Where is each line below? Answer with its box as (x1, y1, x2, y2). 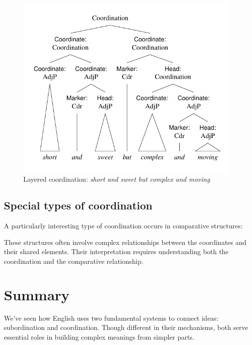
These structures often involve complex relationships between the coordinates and (4, 237, 247, 247)
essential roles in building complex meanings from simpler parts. (4, 331, 195, 342)
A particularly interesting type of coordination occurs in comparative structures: (4, 221, 243, 231)
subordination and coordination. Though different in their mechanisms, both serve (4, 322, 248, 332)
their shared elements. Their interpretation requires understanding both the (4, 246, 229, 257)
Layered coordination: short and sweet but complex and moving (23, 174, 210, 184)
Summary (4, 284, 70, 304)
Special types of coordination (4, 198, 153, 213)
